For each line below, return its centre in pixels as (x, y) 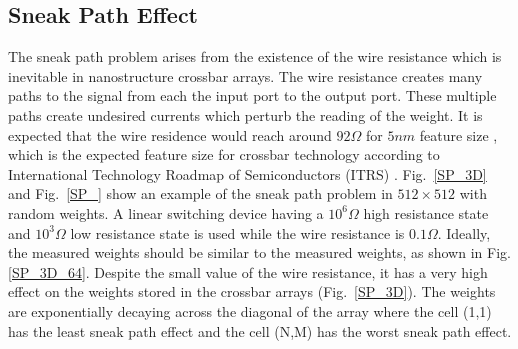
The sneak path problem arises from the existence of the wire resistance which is (255, 56)
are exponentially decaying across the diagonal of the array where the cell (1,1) (250, 310)
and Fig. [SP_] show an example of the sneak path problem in (200, 193)
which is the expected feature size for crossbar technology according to (224, 154)
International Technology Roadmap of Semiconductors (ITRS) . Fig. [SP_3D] (247, 173)
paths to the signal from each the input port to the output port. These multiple (252, 95)
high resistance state (426, 212)
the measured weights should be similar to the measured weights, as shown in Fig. (259, 252)
